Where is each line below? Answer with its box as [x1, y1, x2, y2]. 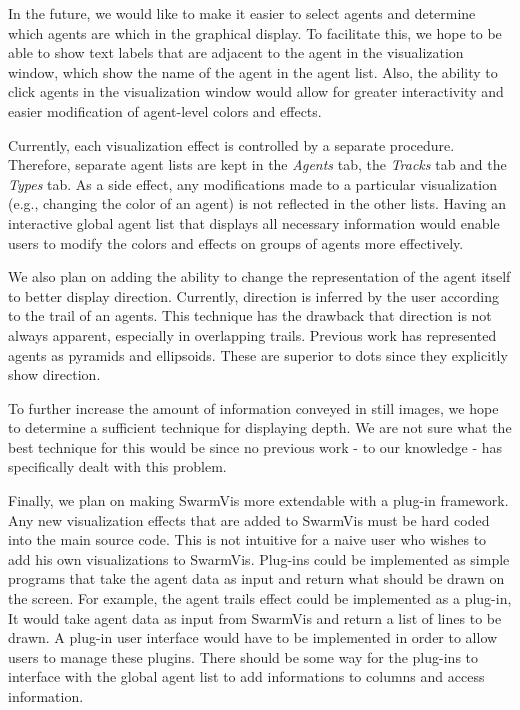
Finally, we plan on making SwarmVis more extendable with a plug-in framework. [8, 490, 509, 511]
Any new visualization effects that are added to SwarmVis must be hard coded [8, 509, 490, 530]
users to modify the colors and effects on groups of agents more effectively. [8, 232, 464, 253]
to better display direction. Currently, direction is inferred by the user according [8, 285, 500, 306]
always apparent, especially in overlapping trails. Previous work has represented [8, 324, 497, 345]
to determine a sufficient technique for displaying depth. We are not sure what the [8, 417, 512, 438]
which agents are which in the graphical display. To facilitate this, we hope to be [8, 22, 502, 43]
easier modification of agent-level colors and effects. [8, 100, 322, 121]
